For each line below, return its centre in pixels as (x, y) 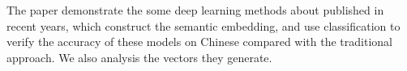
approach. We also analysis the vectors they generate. (139, 57)
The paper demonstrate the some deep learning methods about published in (195, 10)
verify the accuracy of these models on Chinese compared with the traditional (199, 42)
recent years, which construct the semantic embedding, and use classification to (203, 25)
